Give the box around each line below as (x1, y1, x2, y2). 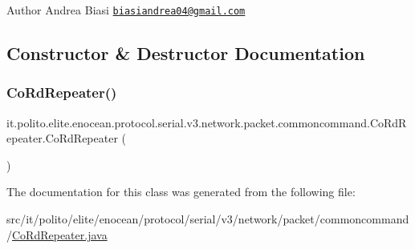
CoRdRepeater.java (12, 226, 108, 243)
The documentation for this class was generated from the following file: (6, 183, 356, 200)
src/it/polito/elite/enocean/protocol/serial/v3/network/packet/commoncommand (6, 211, 409, 227)
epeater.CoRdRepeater (6, 130, 118, 147)
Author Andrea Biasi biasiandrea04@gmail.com (6, 2, 246, 18)
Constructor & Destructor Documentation (6, 41, 365, 66)
